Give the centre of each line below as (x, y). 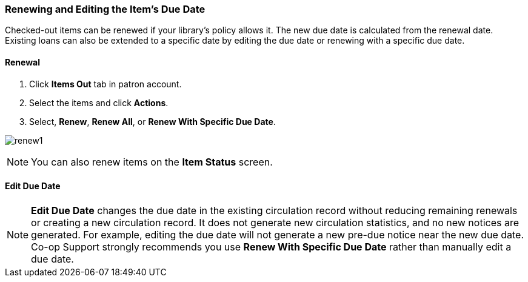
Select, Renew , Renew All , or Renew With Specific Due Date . (152, 121)
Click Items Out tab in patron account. (105, 84)
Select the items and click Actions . (99, 102)
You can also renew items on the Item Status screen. (152, 162)
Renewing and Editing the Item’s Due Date (105, 9)
